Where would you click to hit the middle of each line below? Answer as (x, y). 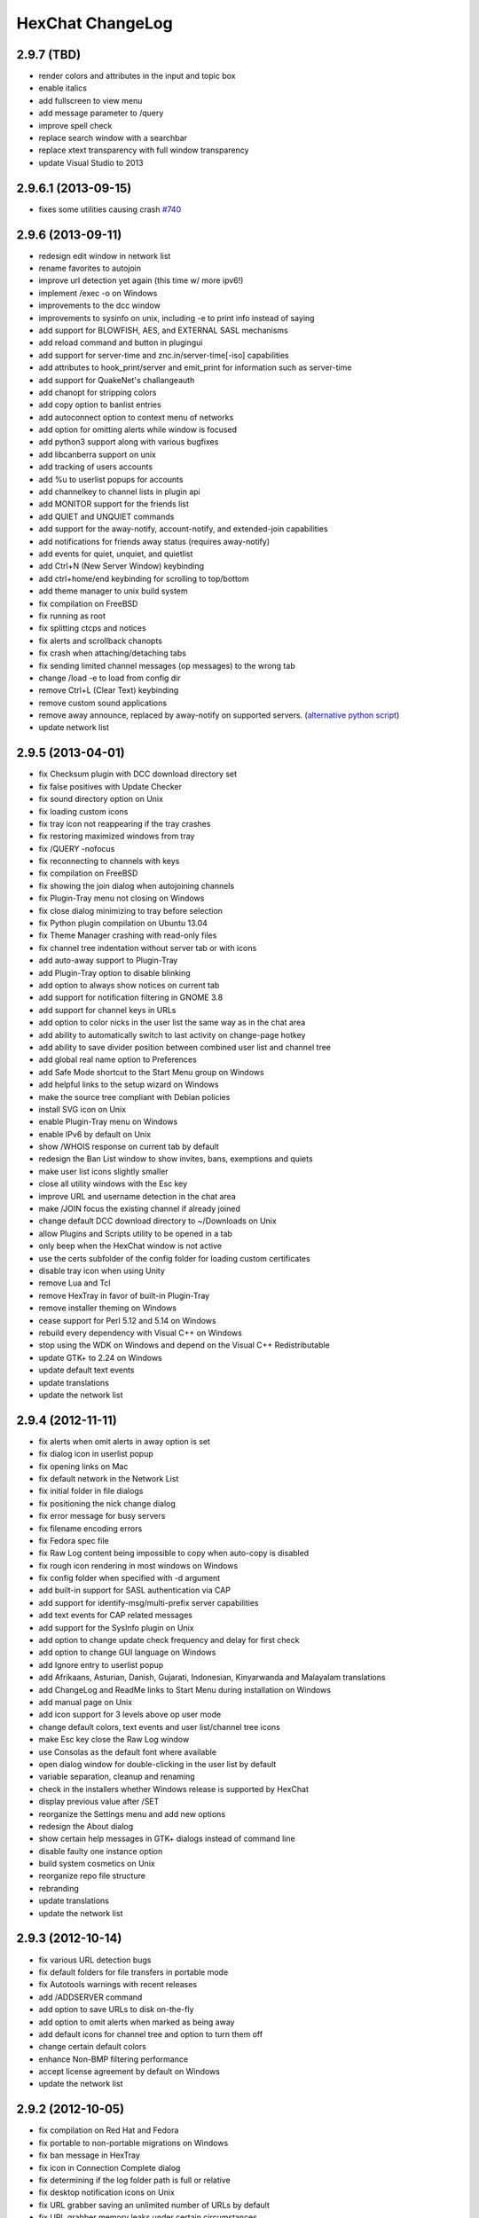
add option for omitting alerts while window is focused (138, 429)
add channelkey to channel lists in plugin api (119, 492)
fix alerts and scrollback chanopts (101, 641)
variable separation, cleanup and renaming (117, 1777)
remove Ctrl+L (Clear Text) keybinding (109, 690)
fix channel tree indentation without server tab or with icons (148, 948)
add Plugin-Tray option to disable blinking (114, 972)
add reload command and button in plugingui (121, 342)
